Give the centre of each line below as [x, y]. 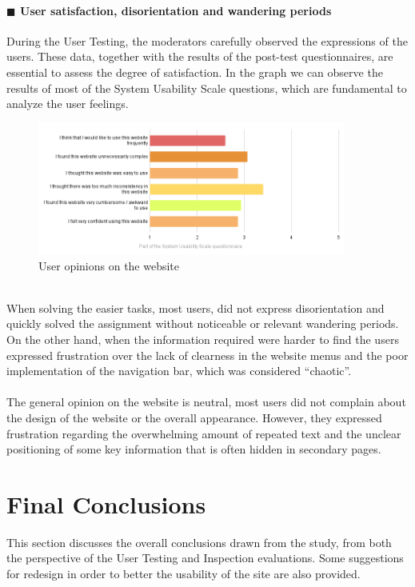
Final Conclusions [106, 503]
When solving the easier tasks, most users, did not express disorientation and [196, 307]
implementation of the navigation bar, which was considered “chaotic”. [179, 371]
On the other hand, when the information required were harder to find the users [203, 339]
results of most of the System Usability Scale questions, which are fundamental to [207, 88]
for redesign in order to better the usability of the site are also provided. [184, 574]
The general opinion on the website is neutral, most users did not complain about [206, 402]
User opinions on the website [109, 265]
